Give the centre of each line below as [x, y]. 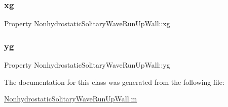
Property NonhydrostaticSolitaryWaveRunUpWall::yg [87, 65]
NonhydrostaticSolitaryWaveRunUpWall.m [71, 99]
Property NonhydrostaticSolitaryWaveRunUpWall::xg [87, 23]
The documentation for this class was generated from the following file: [114, 82]
